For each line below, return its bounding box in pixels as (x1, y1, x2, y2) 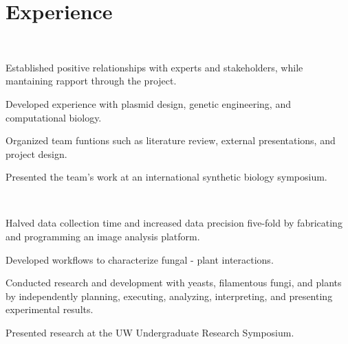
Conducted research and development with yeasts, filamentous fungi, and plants (6, 275, 342, 290)
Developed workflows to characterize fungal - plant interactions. (6, 252, 274, 266)
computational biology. (6, 110, 102, 124)
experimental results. (6, 302, 94, 317)
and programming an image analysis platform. (6, 229, 200, 244)
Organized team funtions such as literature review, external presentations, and (6, 133, 336, 148)
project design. (6, 146, 67, 161)
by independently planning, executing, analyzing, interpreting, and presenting (6, 288, 333, 303)
